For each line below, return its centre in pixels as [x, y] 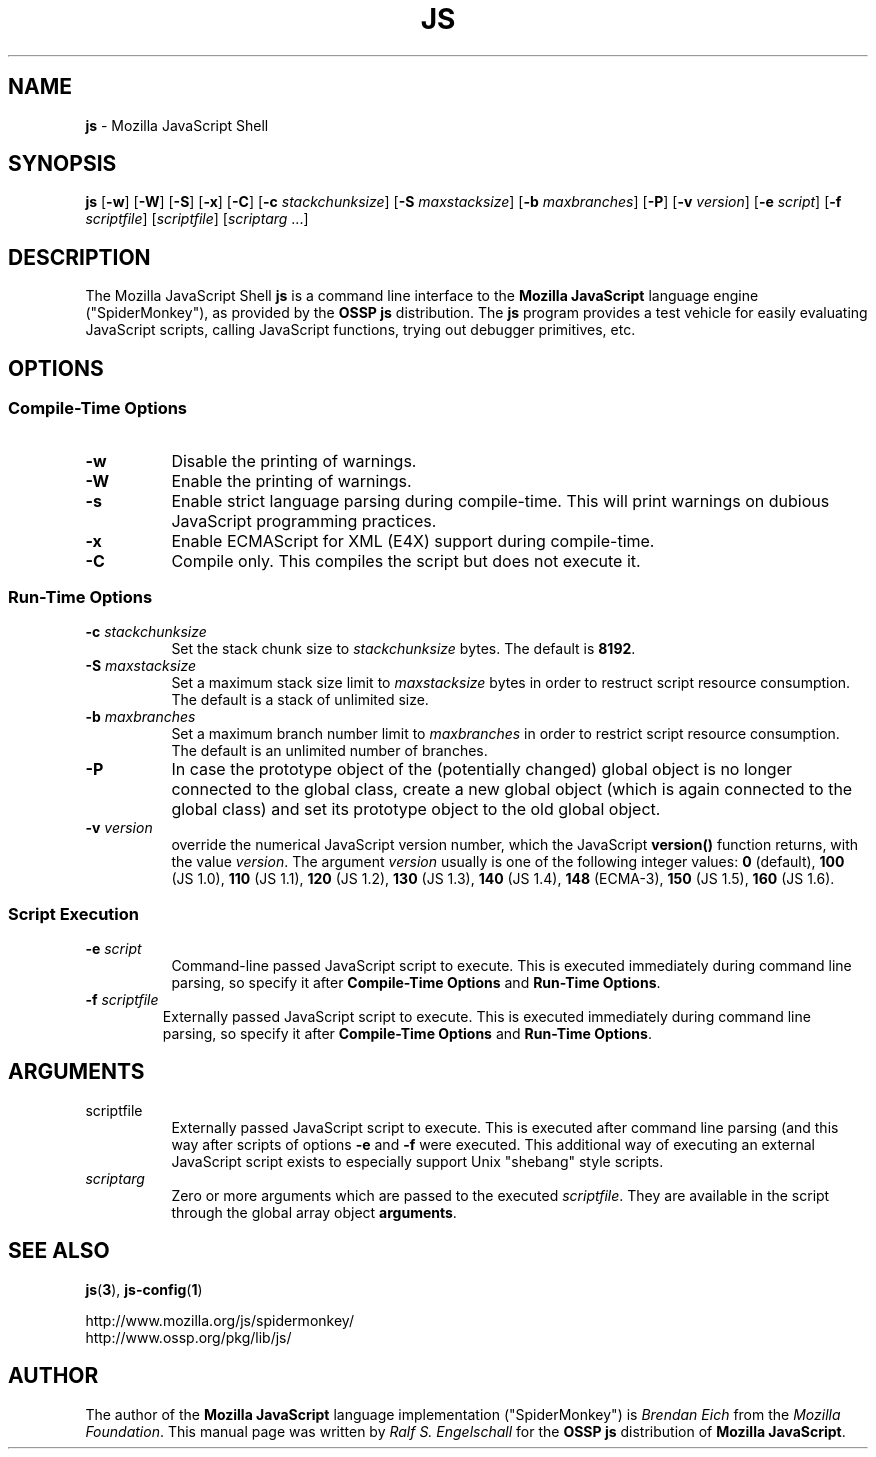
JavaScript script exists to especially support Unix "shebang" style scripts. [417, 1161]
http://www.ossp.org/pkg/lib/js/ [188, 1337]
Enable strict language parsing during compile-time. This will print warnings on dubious [500, 500]
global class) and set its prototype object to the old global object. [416, 809]
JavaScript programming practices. [304, 520]
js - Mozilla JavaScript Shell [177, 125]
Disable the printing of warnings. [294, 460]
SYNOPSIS [62, 164]
